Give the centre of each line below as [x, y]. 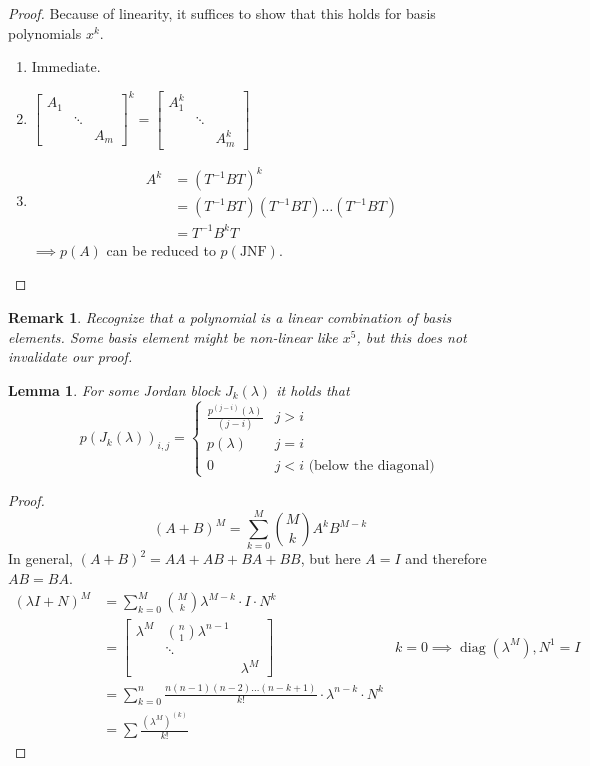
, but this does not [411, 336]
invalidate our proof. [70, 356]
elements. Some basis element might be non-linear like [173, 336]
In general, [40, 558]
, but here [330, 558]
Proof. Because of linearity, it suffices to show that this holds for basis [222, 13]
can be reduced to [161, 249]
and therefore [446, 558]
